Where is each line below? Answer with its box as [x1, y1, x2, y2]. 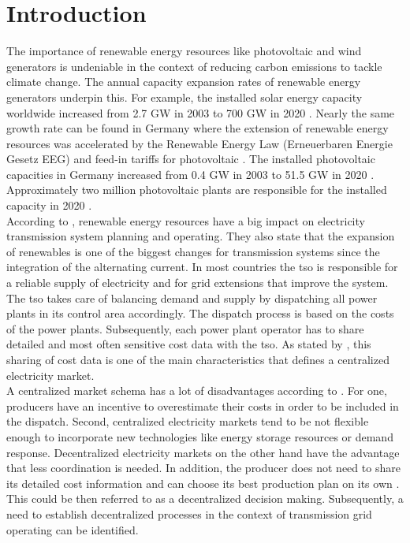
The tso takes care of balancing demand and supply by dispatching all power [6, 289, 378, 306]
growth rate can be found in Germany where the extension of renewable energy [6, 120, 389, 136]
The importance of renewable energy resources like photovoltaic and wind [6, 43, 362, 59]
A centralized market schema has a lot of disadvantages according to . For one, [6, 382, 387, 399]
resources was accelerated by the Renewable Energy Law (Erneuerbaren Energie [6, 135, 393, 151]
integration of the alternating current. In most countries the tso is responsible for [6, 258, 398, 275]
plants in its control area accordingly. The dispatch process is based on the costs [6, 305, 394, 322]
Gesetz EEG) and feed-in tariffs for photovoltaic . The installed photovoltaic [6, 151, 375, 167]
